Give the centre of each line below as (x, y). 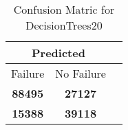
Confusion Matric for (64, 9)
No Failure (81, 73)
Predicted (58, 53)
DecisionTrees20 (64, 25)
